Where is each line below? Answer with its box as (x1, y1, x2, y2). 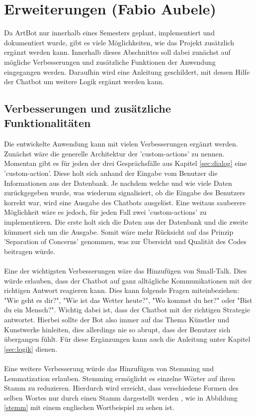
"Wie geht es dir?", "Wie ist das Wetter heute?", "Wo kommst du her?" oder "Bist (4, 294, 253, 305)
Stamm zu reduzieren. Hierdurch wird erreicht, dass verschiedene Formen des (4, 383, 239, 393)
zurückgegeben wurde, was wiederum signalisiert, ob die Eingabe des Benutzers (4, 187, 246, 198)
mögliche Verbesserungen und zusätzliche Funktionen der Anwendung (4, 56, 216, 67)
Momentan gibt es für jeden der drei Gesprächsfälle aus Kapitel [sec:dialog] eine (4, 158, 247, 168)
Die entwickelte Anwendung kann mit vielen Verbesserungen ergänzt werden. (4, 139, 238, 149)
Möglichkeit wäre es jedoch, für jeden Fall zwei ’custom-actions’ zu (4, 207, 207, 217)
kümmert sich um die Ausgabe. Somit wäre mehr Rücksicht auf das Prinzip (4, 226, 234, 237)
